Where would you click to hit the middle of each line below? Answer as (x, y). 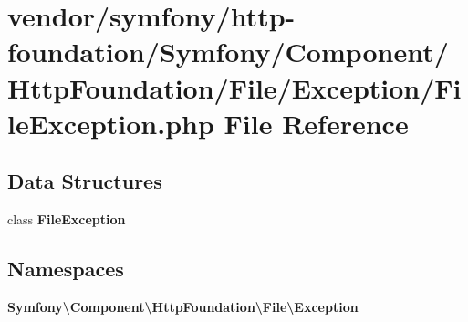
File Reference (316, 123)
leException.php (111, 123)
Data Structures (85, 181)
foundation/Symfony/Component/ (228, 52)
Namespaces (66, 269)
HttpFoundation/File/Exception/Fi (234, 87)
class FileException (67, 219)
